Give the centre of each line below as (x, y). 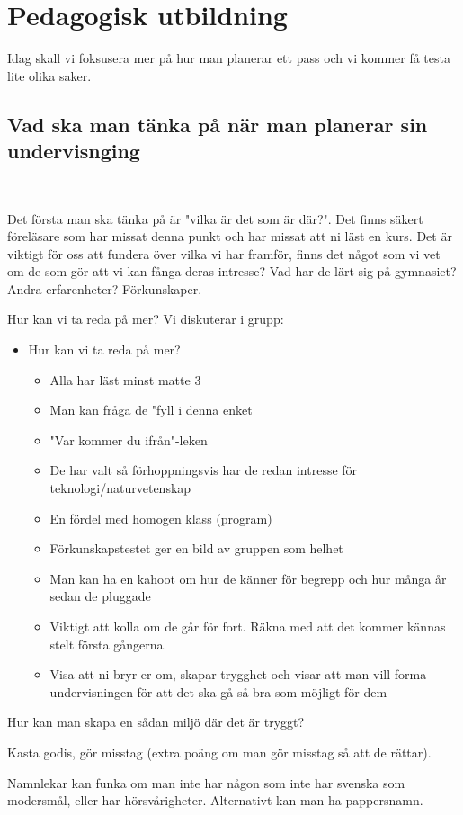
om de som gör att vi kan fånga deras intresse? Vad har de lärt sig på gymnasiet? (232, 271)
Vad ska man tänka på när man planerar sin (218, 124)
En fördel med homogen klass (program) (161, 518)
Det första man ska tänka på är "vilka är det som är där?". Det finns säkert (215, 218)
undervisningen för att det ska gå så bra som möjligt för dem (218, 691)
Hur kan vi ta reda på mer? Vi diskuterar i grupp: (146, 319)
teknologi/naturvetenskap (120, 488)
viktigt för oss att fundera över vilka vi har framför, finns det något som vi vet (224, 253)
